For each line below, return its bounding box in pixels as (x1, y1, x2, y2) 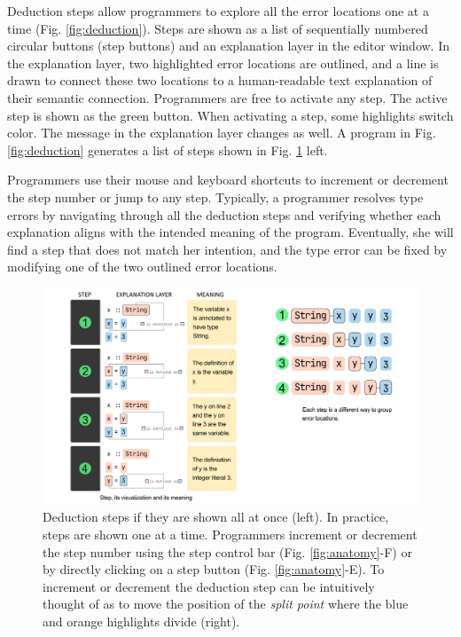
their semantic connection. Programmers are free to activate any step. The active (7, 88, 448, 106)
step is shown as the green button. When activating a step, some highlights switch (7, 106, 454, 124)
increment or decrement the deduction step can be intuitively (43, 577, 375, 595)
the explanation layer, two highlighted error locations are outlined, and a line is (7, 53, 439, 72)
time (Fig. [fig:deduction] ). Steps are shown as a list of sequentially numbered (7, 19, 428, 37)
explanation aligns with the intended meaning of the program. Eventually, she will (7, 223, 454, 241)
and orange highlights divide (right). (43, 611, 240, 630)
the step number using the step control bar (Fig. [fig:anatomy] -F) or (43, 542, 412, 561)
